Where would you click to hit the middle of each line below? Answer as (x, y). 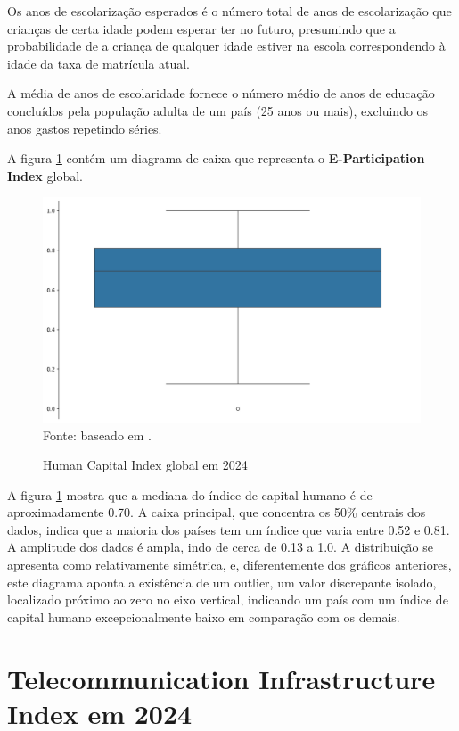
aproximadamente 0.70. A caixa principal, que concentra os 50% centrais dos (217, 512)
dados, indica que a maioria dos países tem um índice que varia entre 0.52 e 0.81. (229, 529)
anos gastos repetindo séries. (85, 128)
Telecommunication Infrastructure (221, 678)
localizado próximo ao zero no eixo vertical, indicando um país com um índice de (228, 600)
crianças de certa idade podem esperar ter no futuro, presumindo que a (201, 28)
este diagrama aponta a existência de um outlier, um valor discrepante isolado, (222, 582)
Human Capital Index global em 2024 (145, 465)
